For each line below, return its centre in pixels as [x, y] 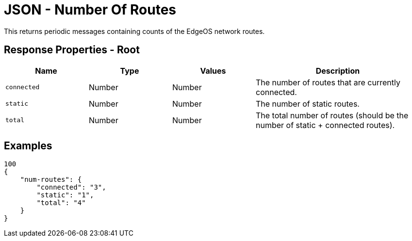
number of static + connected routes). [325, 125]
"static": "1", [65, 195]
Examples [28, 146]
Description [338, 71]
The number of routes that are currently [328, 82]
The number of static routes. [308, 104]
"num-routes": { [51, 180]
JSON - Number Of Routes [90, 10]
